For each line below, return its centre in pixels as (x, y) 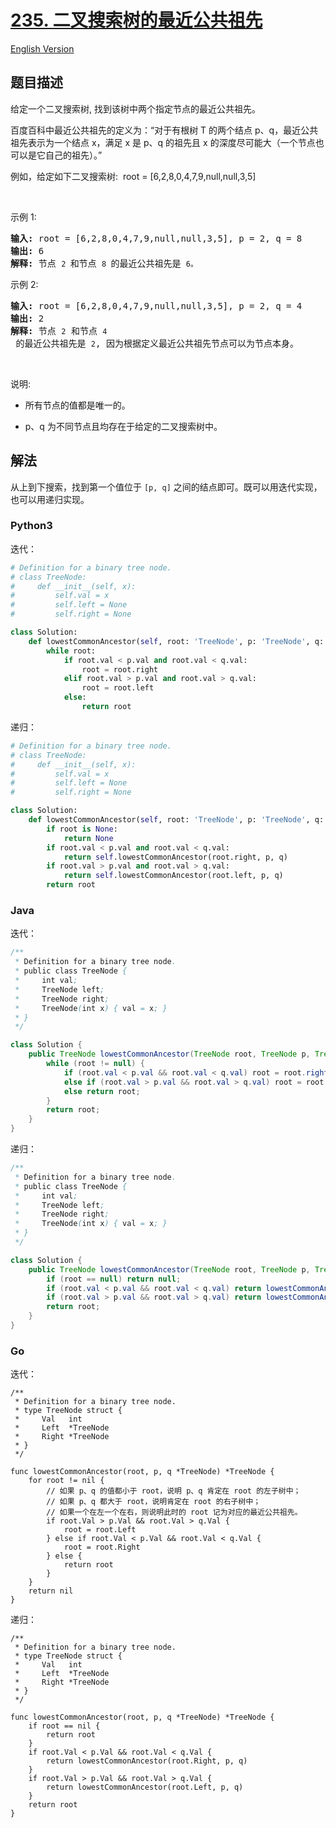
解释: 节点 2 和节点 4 (59, 330)
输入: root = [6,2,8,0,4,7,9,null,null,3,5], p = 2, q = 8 (156, 238)
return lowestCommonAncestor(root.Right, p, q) (147, 1761)
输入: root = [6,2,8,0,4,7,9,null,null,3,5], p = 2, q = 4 (156, 305)
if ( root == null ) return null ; (114, 1279)
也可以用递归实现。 (50, 499)
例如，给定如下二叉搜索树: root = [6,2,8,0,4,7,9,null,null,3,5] (133, 176)
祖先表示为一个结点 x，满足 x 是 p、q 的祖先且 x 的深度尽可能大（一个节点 (163, 142)
